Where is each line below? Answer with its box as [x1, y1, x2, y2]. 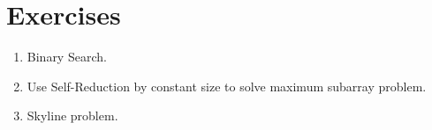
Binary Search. [27, 47, 107, 66]
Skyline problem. [27, 106, 118, 125]
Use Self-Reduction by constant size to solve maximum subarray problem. [27, 76, 427, 95]
